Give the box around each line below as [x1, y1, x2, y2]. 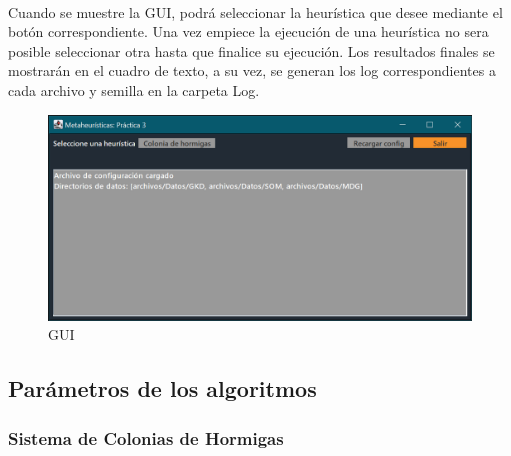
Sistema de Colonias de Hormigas [8, 425, 284, 450]
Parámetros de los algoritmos [8, 373, 317, 404]
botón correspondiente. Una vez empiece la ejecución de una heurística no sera [8, 21, 489, 42]
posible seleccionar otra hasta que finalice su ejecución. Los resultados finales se [8, 40, 495, 61]
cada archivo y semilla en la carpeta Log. [8, 79, 260, 100]
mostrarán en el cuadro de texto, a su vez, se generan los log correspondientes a [8, 60, 496, 81]
